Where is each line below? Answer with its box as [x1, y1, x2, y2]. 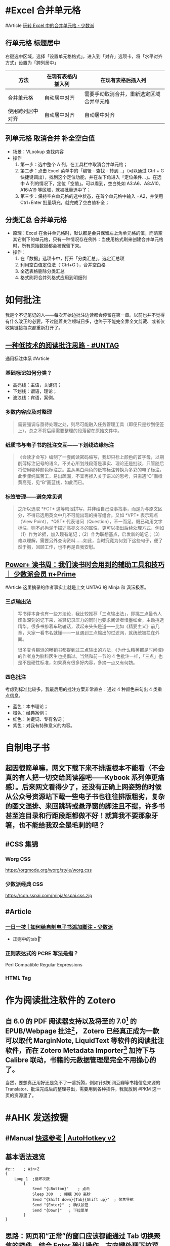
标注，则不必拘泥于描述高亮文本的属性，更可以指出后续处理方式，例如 [17, 525, 164, 531]
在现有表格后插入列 [100, 77, 147, 84]
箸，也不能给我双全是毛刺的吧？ [5, 821, 105, 830]
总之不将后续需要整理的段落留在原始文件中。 [28, 428, 122, 434]
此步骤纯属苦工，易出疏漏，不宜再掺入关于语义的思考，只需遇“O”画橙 [17, 473, 163, 479]
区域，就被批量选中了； [42, 187, 91, 193]
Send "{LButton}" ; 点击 [32, 1186, 90, 1191]
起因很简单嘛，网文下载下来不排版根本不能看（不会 [5, 764, 165, 773]
